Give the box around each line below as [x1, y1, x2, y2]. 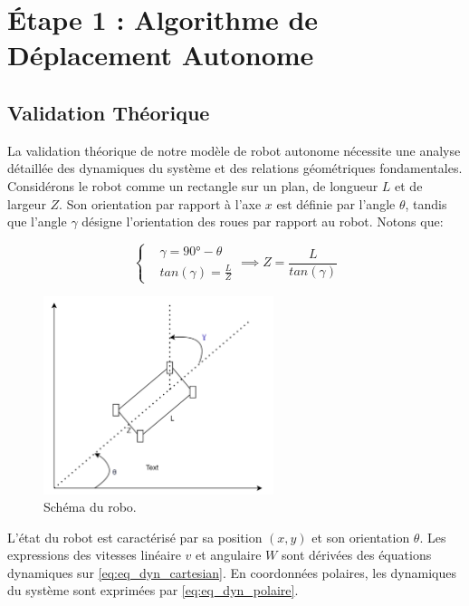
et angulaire [196, 545, 262, 564]
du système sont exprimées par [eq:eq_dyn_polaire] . [7, 581, 299, 600]
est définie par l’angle [276, 194, 396, 213]
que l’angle [7, 212, 67, 231]
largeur [7, 194, 46, 213]
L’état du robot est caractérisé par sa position [7, 527, 263, 546]
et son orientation [311, 527, 410, 546]
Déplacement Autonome [7, 36, 314, 73]
